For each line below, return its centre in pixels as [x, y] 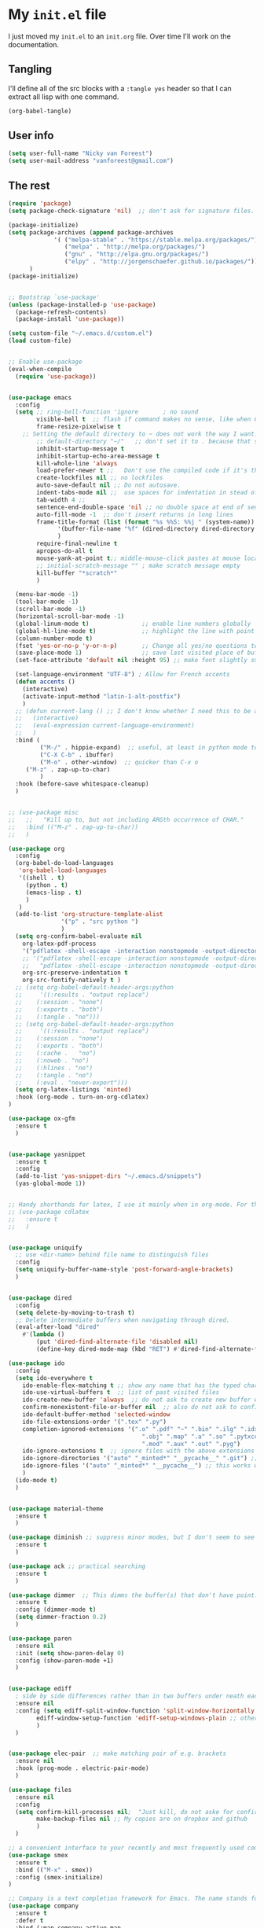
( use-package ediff [40, 1689]
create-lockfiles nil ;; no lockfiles [100, 478]
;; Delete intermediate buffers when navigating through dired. [123, 1320]
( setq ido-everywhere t [54, 1378]
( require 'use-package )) [56, 376]
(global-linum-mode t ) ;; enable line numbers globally [133, 624]
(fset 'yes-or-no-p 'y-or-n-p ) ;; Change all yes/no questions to [137, 646]
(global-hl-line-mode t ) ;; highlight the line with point [135, 631]
